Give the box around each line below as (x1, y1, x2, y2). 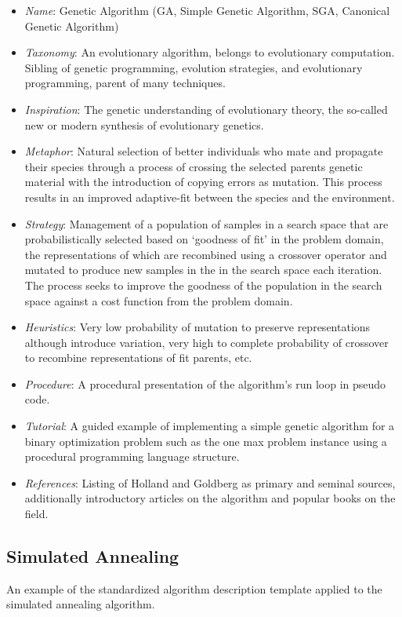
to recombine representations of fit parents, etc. (24, 349, 252, 366)
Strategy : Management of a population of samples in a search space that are (24, 215, 389, 232)
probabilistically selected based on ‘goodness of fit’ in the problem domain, (24, 231, 384, 247)
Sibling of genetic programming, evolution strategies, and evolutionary (24, 59, 363, 75)
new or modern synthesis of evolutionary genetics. (24, 116, 264, 133)
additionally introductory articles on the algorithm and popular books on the (24, 490, 396, 506)
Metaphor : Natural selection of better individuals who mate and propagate (24, 143, 383, 159)
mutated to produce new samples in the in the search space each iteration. (24, 261, 382, 278)
